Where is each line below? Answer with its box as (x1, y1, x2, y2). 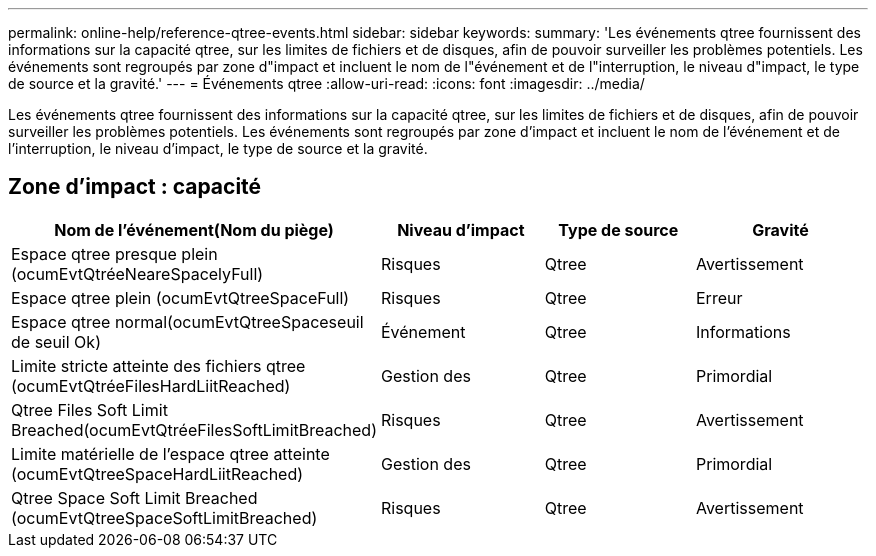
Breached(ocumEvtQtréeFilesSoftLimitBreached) (11, 419, 377, 440)
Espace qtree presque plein (11, 243, 218, 264)
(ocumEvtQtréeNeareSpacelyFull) (11, 263, 264, 284)
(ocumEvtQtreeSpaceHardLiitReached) (11, 463, 304, 484)
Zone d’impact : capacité (8, 174, 262, 200)
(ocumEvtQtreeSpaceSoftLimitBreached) (11, 507, 318, 528)
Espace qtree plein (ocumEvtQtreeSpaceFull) (11, 287, 350, 308)
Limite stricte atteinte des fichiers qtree (11, 355, 306, 376)
